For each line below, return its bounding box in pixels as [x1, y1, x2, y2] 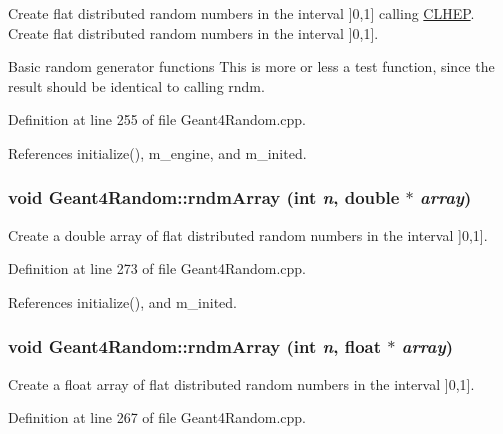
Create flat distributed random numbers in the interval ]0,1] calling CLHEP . [8, 3, 475, 23]
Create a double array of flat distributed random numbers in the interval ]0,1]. [8, 224, 488, 245]
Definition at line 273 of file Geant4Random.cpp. [8, 258, 307, 279]
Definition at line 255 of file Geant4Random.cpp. [8, 109, 307, 130]
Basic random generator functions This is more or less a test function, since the [8, 56, 495, 77]
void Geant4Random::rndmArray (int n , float [8, 334, 382, 359]
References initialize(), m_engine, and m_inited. [8, 142, 307, 163]
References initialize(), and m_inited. [8, 291, 237, 312]
